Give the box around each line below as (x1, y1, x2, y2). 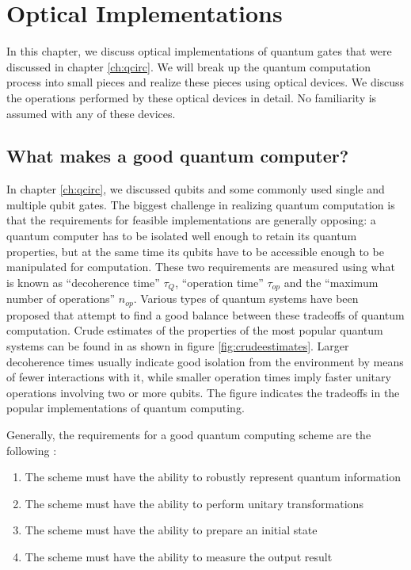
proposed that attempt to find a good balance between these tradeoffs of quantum (6, 306, 405, 323)
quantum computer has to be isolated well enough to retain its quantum (6, 228, 357, 244)
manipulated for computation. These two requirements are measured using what (6, 258, 395, 275)
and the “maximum (284, 274, 379, 290)
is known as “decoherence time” (6, 274, 160, 290)
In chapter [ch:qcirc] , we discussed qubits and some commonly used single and (6, 181, 385, 197)
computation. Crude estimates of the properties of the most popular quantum (6, 322, 383, 339)
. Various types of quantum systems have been (133, 290, 359, 307)
